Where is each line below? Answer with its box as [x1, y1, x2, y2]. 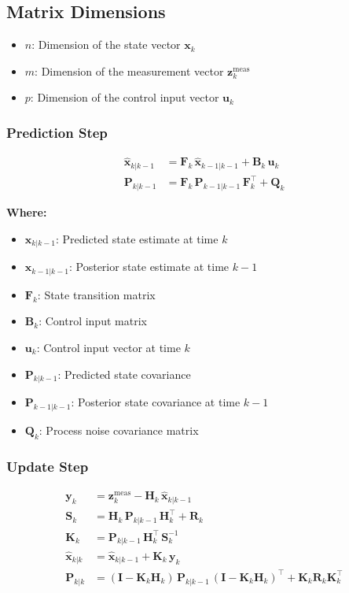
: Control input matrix [39, 313, 147, 329]
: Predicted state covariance [57, 365, 191, 382]
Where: [6, 204, 47, 221]
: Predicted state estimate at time [56, 230, 219, 246]
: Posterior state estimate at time [68, 258, 230, 275]
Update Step [6, 456, 89, 476]
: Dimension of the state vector [31, 36, 181, 53]
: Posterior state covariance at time [71, 394, 241, 410]
